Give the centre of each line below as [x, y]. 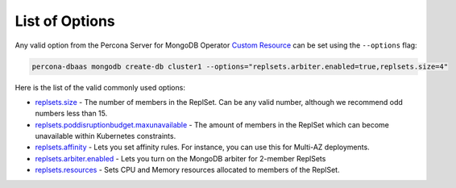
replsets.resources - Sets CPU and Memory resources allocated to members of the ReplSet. [187, 170]
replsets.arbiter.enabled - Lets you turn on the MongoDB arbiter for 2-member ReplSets [180, 158]
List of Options [65, 21]
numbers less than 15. [71, 114]
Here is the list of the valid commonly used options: [100, 87]
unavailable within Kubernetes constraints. [106, 136]
